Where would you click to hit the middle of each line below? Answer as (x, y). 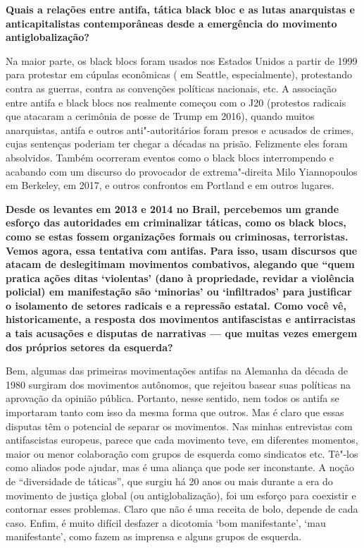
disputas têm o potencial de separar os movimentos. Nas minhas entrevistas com (179, 426)
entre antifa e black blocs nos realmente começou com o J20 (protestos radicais (176, 102)
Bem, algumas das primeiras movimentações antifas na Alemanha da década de (177, 371)
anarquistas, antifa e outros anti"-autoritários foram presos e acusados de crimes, (180, 129)
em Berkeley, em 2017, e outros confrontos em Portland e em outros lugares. (170, 185)
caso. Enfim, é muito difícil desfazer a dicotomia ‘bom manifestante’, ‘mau (166, 522)
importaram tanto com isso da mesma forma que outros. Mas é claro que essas (175, 412)
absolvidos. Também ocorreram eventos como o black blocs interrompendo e (170, 157)
